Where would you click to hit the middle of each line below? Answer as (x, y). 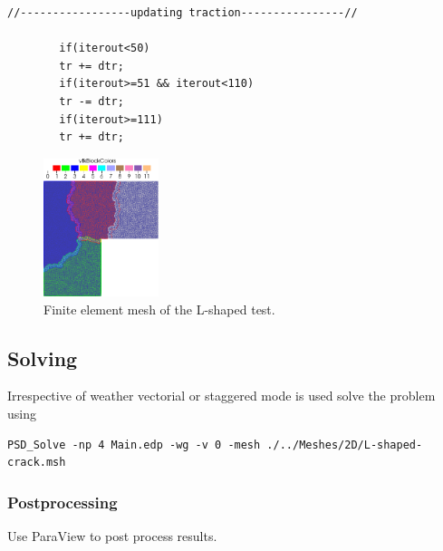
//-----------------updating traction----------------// (183, 13)
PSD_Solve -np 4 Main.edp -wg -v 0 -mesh (134, 445)
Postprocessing (63, 502)
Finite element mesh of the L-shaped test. (159, 309)
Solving (43, 358)
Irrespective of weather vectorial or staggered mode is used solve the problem (221, 396)
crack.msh (37, 463)
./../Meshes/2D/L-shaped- (345, 445)
